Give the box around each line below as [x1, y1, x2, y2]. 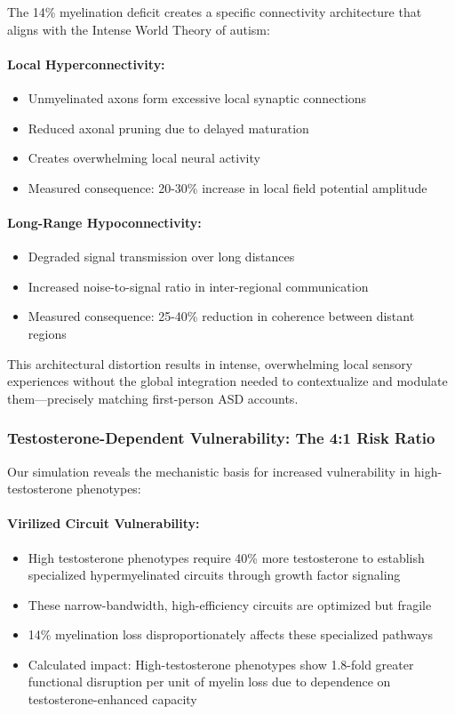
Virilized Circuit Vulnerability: [7, 514, 200, 533]
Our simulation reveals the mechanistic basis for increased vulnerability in [7, 461, 411, 480]
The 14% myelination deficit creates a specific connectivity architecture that [7, 3, 422, 20]
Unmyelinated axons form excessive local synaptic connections [28, 88, 367, 107]
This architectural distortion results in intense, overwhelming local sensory [7, 354, 413, 373]
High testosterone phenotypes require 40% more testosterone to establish [28, 548, 425, 566]
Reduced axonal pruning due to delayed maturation [28, 118, 309, 137]
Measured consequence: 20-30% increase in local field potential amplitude [28, 178, 427, 197]
